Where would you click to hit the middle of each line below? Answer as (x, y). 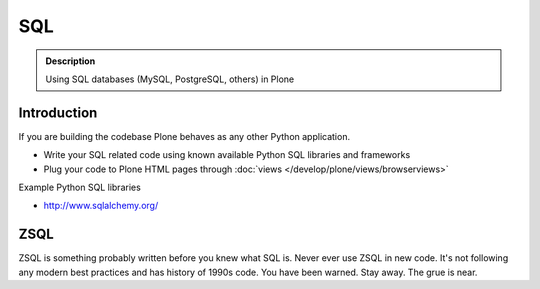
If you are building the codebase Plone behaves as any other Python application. (184, 136)
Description (70, 61)
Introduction (58, 112)
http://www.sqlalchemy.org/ (101, 206)
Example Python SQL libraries (80, 187)
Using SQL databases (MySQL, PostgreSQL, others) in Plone (170, 79)
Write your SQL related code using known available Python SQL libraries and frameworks (227, 155)
